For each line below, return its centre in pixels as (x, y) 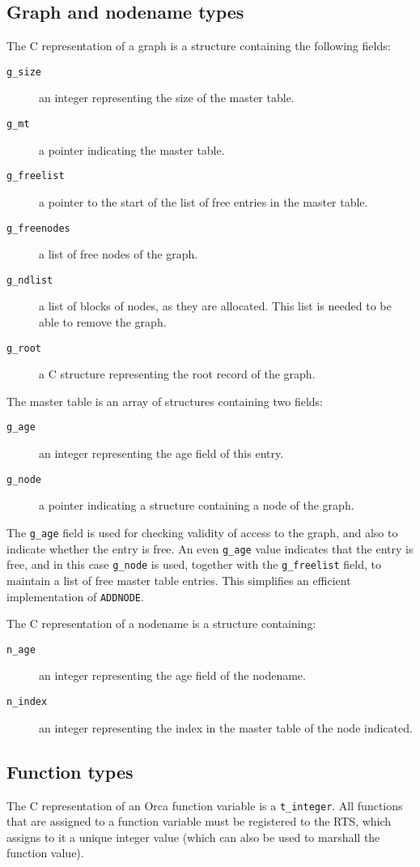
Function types (70, 771)
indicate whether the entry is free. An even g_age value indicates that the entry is (210, 548)
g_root (24, 348)
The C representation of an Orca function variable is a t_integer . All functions (205, 805)
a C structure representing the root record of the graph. (177, 374)
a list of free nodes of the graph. (119, 254)
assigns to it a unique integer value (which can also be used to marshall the (193, 837)
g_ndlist (30, 280)
